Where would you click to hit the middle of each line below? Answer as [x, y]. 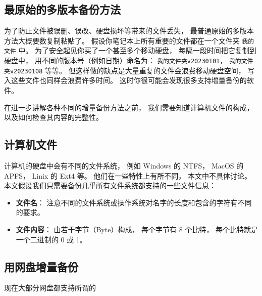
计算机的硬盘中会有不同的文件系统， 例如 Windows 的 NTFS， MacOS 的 [124, 165]
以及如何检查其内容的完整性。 [54, 117]
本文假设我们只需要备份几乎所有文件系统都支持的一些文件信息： [110, 185]
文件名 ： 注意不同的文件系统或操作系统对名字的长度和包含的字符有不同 [134, 202]
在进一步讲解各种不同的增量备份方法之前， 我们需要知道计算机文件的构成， [129, 107]
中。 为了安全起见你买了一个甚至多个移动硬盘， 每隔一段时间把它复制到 [137, 50]
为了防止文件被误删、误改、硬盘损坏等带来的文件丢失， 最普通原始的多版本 [129, 31]
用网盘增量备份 [41, 266]
